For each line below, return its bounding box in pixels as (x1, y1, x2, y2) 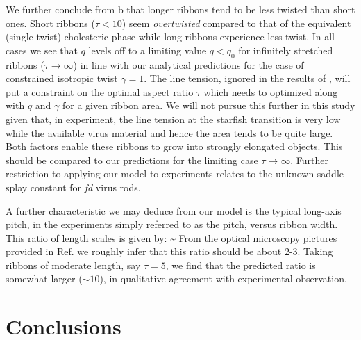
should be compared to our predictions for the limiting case (6, 152, 258, 167)
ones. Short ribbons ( (6, 15, 95, 30)
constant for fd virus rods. (30, 179, 141, 194)
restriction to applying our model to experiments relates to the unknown (6, 166, 314, 181)
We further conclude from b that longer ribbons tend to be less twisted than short (6, 2, 355, 16)
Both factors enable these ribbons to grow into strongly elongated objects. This (6, 139, 343, 154)
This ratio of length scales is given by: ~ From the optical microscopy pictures (6, 230, 337, 245)
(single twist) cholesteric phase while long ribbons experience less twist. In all (6, 29, 335, 44)
